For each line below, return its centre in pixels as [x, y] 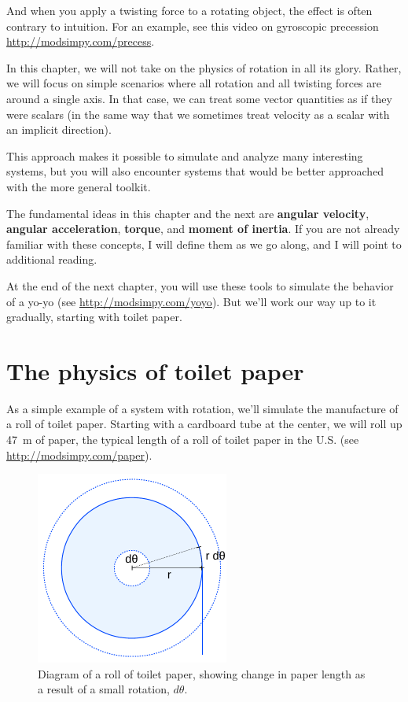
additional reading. [52, 259]
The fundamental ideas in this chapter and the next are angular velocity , [188, 213]
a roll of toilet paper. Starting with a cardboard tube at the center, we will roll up [204, 424]
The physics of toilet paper [155, 370]
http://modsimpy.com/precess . [81, 41]
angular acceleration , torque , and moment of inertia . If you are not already [203, 229]
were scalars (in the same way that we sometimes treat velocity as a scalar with [198, 114]
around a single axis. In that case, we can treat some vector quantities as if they [199, 98]
